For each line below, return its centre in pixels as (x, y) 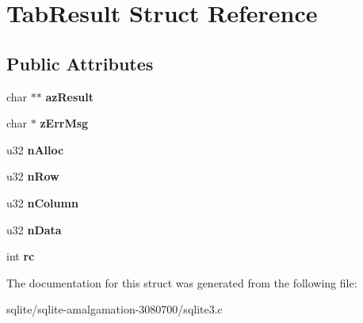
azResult (69, 96)
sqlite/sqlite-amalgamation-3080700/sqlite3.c (115, 309)
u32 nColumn (42, 202)
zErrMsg (64, 123)
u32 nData (34, 229)
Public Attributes (80, 63)
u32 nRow (33, 176)
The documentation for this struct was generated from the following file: (182, 282)
